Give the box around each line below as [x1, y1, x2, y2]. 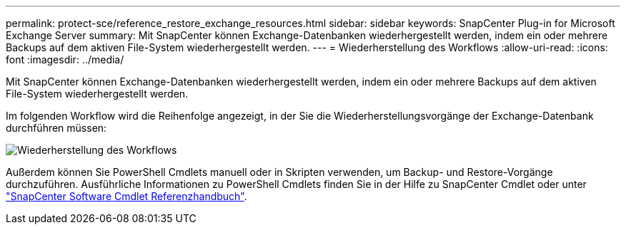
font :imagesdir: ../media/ [6, 53, 124, 66]
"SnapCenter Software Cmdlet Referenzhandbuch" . [6, 190, 247, 202]
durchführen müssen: [6, 122, 107, 134]
